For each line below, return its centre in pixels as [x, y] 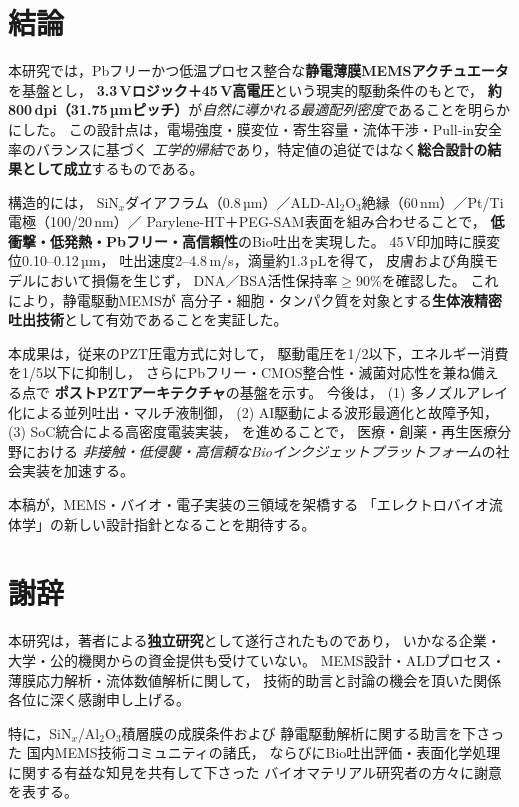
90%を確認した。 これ [427, 280]
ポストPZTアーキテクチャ [140, 392]
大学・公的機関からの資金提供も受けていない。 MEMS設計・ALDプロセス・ [257, 659]
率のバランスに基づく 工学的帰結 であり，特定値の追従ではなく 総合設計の [248, 148]
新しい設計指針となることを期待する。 [189, 523]
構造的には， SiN [63, 201]
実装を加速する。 [77, 470]
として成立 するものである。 [112, 168]
